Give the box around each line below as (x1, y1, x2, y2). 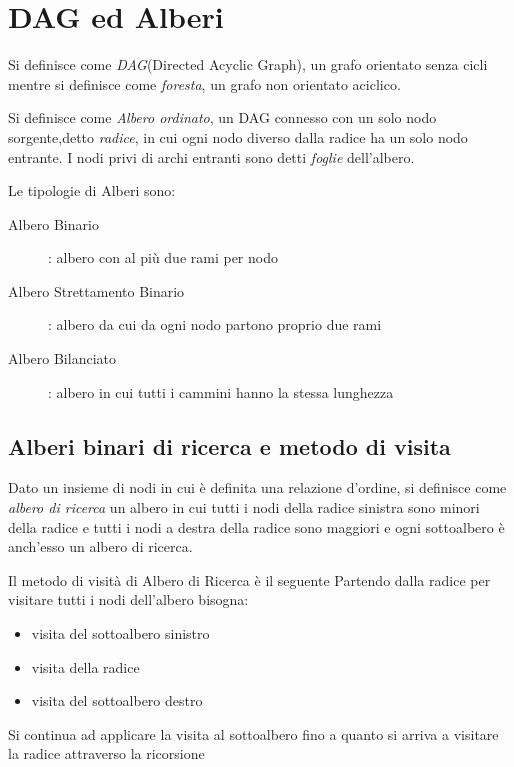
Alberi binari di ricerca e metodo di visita (8, 430, 451, 461)
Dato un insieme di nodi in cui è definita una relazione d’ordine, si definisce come (8, 477, 507, 498)
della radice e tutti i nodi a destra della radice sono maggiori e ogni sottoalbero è (8, 516, 505, 537)
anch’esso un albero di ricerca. (8, 536, 193, 557)
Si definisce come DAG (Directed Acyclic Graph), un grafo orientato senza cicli (8, 54, 488, 75)
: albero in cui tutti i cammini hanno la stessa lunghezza (48, 381, 394, 402)
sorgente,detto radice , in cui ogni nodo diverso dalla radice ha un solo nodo (8, 126, 468, 147)
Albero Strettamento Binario (8, 280, 185, 301)
